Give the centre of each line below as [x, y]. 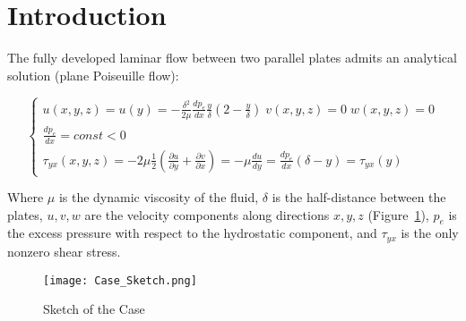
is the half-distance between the [359, 197]
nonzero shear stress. [64, 251]
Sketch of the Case [94, 309]
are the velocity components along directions [207, 214]
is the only [430, 233]
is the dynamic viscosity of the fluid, [159, 197]
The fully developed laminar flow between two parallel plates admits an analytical [232, 58]
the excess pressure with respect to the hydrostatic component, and [192, 233]
